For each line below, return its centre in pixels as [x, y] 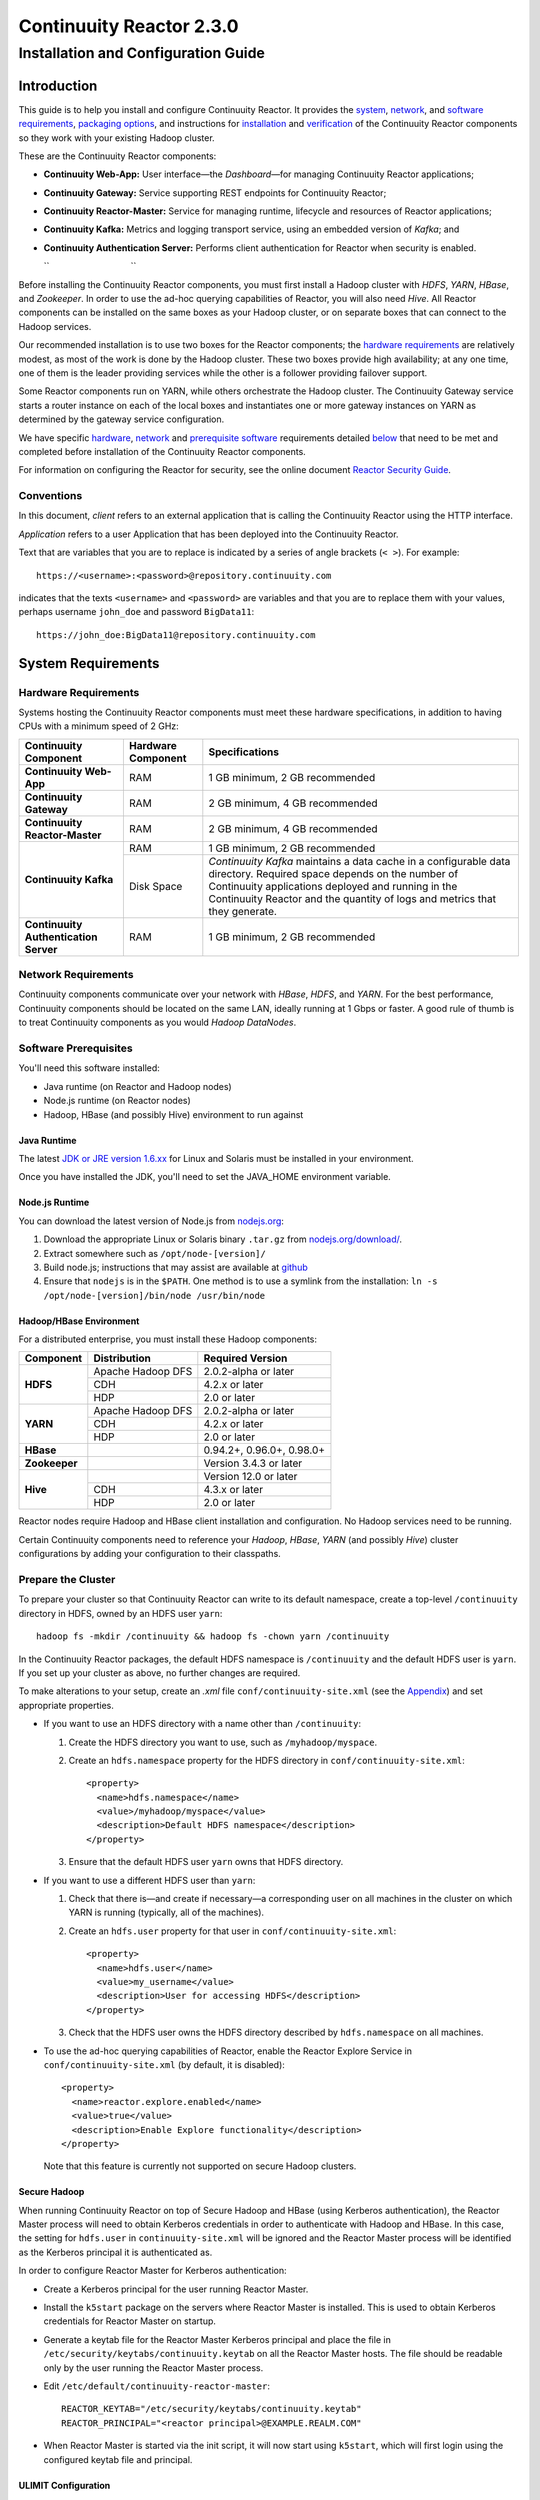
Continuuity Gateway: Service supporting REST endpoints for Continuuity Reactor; [215, 192]
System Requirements [89, 663]
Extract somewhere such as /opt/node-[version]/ [155, 1253]
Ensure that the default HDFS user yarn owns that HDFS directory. [206, 1862]
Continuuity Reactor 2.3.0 [128, 26]
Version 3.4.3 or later [253, 1463]
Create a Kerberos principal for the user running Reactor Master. [176, 2289]
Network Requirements [76, 975]
